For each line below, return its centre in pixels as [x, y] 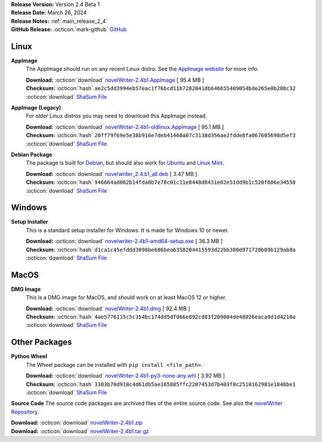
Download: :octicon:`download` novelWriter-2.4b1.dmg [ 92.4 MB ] [108, 308]
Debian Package [32, 154]
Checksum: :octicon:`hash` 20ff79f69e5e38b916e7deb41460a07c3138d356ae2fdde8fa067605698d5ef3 [161, 135]
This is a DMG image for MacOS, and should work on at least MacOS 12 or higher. [126, 298]
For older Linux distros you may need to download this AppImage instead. [116, 116]
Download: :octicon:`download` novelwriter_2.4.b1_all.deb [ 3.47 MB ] [112, 174]
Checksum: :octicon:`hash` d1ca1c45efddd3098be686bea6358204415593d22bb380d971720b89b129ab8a [161, 249]
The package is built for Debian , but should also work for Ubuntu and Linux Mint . [125, 163]
